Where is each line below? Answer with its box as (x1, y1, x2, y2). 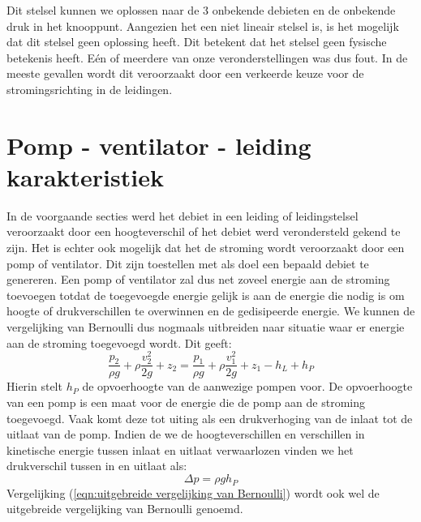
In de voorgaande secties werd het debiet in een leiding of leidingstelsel (6, 207, 359, 224)
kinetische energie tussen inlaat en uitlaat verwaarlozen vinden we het (6, 441, 354, 458)
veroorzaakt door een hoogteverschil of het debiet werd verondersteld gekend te (6, 223, 401, 240)
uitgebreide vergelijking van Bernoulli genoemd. (6, 500, 243, 517)
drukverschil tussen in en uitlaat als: (6, 457, 187, 474)
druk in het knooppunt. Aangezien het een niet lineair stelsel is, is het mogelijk (6, 17, 399, 34)
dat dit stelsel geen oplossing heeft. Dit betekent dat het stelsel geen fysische (6, 33, 387, 50)
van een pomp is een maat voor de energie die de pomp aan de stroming (6, 394, 366, 411)
